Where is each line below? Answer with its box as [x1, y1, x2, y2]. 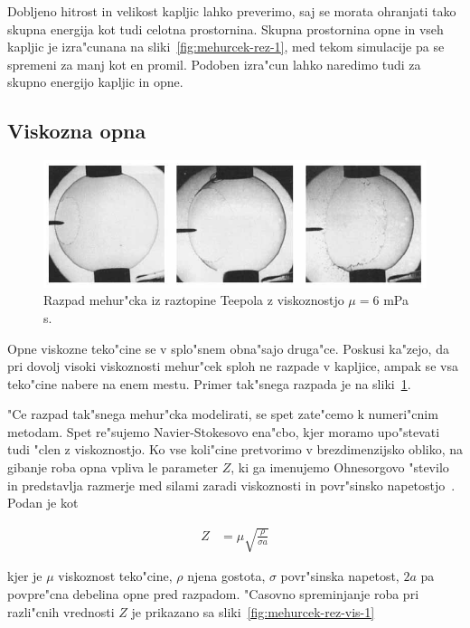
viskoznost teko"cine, [58, 566, 173, 585]
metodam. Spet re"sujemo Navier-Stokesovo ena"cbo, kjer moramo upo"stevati [7, 422, 440, 441]
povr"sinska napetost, [280, 566, 399, 585]
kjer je [7, 566, 42, 585]
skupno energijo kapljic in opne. [7, 72, 183, 91]
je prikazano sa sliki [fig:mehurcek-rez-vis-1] [131, 602, 375, 621]
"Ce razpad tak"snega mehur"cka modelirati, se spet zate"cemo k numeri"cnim [7, 404, 438, 423]
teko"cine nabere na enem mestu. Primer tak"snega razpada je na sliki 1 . [7, 374, 411, 393]
